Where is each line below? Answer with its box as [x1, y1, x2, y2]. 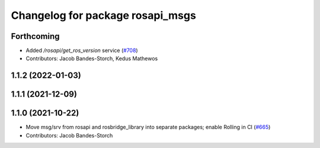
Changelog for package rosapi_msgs [11, 9, 197, 22]
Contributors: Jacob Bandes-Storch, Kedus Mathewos [25, 55, 158, 62]
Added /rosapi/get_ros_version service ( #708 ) [25, 47, 139, 54]
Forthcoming [11, 31, 60, 41]
